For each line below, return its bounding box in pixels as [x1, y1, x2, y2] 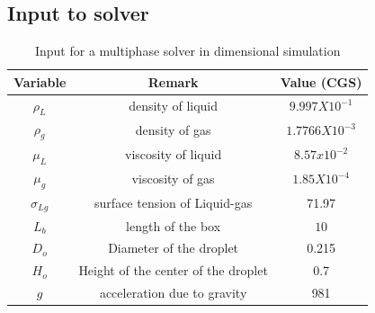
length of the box [126, 216, 221, 235]
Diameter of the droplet [108, 238, 239, 257]
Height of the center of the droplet [78, 261, 268, 280]
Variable [13, 72, 67, 91]
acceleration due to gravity [99, 283, 247, 302]
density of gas [135, 121, 211, 139]
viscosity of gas [131, 169, 215, 188]
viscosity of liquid [125, 145, 222, 164]
